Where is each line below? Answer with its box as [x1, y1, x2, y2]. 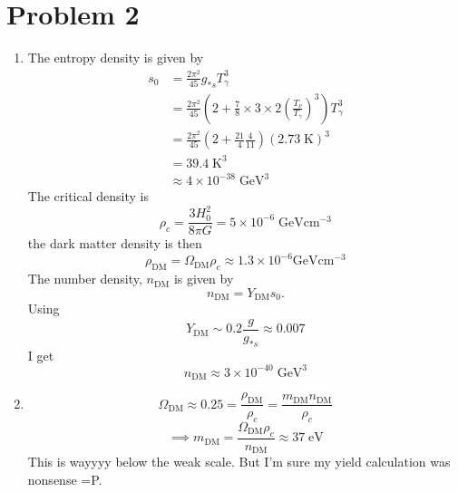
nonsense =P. [27, 469, 102, 488]
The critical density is [27, 187, 149, 206]
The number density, [27, 269, 142, 288]
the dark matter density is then [27, 234, 202, 253]
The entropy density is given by [27, 48, 204, 67]
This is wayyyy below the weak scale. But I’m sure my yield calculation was [27, 452, 451, 471]
